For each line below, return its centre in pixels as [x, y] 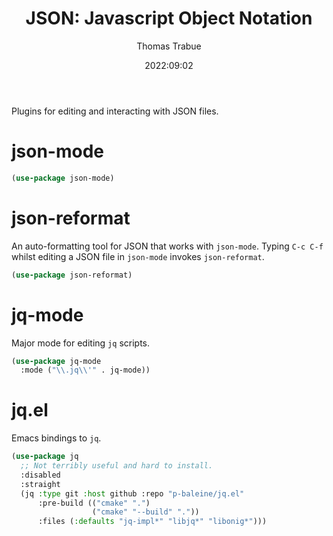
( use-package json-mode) [63, 178]
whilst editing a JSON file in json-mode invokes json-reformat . [138, 256]
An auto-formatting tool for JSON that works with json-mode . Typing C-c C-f [167, 246]
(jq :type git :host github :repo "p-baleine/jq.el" [132, 493]
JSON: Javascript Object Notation [169, 18]
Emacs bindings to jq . [56, 438]
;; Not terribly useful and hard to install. [117, 466]
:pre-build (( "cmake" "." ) [94, 503]
